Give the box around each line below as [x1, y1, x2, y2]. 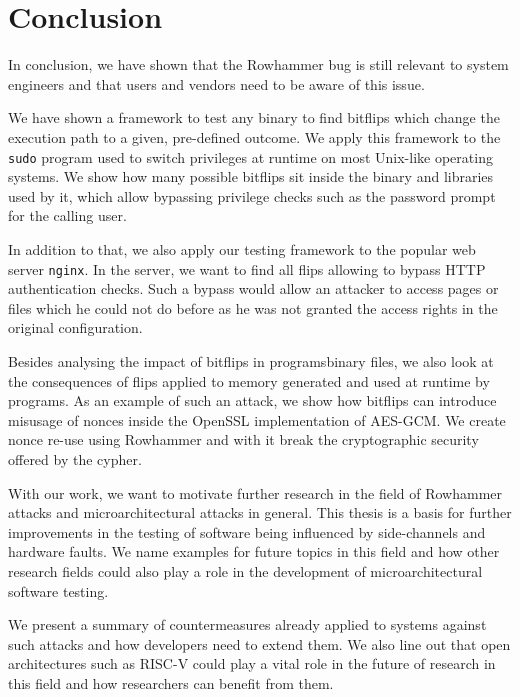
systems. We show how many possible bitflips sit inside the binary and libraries [8, 166, 494, 187]
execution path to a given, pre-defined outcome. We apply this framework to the [8, 126, 501, 147]
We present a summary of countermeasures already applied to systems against [8, 614, 487, 635]
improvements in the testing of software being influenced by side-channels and [8, 521, 486, 542]
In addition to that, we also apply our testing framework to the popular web [8, 238, 476, 259]
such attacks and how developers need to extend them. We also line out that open [8, 633, 511, 654]
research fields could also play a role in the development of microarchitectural [8, 560, 483, 581]
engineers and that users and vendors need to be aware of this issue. [8, 73, 425, 94]
